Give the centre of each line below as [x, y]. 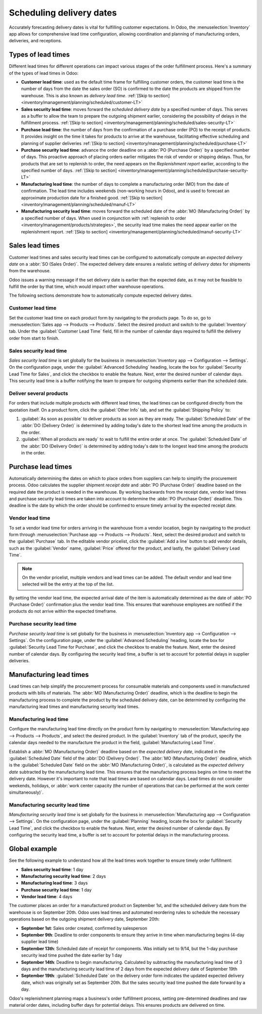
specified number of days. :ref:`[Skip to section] [69, 171]
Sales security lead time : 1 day [52, 869]
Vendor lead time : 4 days [47, 897]
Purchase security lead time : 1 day [56, 889]
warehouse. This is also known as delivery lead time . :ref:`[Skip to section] [95, 95]
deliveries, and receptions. [36, 41]
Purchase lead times [41, 467]
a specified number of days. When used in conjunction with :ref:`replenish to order [104, 218]
